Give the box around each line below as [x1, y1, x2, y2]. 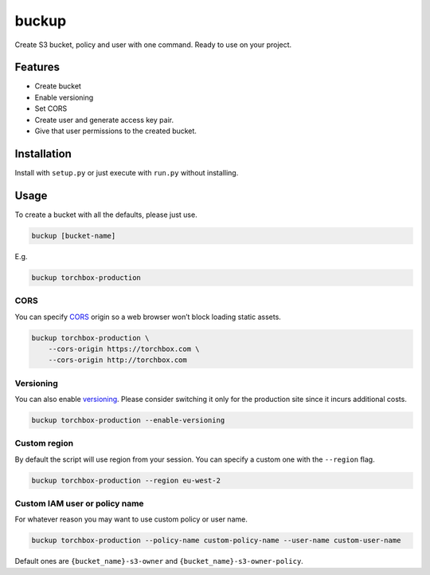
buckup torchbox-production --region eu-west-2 [31, 475, 221, 485]
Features [14, 61, 60, 74]
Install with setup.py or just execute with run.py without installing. [14, 167, 239, 177]
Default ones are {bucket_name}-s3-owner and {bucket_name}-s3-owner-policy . [14, 557, 304, 566]
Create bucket [34, 81, 81, 91]
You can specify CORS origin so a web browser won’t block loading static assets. [14, 312, 282, 321]
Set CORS [34, 104, 68, 113]
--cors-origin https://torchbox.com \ [48, 344, 200, 353]
